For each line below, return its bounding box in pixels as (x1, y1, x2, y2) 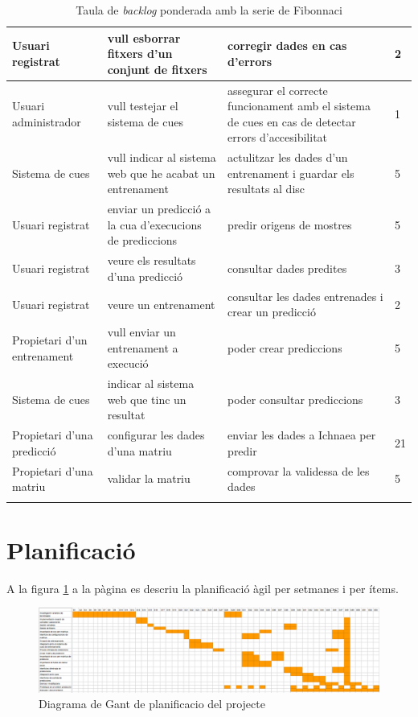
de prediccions (107, 232, 178, 249)
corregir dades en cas (227, 37, 347, 54)
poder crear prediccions (227, 339, 342, 356)
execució (107, 355, 149, 372)
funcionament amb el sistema (227, 97, 371, 114)
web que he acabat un (107, 164, 215, 181)
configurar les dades (107, 426, 205, 443)
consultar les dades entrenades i (227, 287, 383, 304)
